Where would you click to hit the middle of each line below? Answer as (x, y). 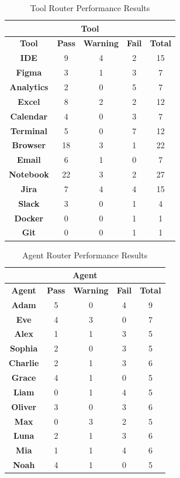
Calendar (29, 116)
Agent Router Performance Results (85, 255)
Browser (29, 145)
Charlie (24, 363)
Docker (29, 218)
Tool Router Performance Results (90, 8)
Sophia (24, 348)
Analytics (29, 86)
